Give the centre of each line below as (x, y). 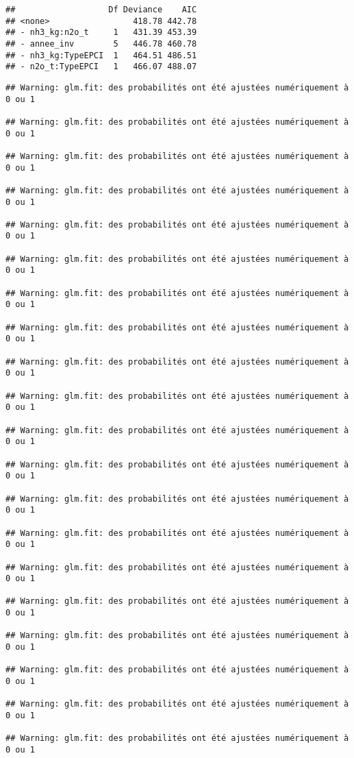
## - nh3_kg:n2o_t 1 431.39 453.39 (101, 33)
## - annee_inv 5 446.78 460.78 (101, 44)
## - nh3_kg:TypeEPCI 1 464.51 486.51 (101, 55)
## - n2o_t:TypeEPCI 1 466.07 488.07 (101, 67)
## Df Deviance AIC (101, 10)
